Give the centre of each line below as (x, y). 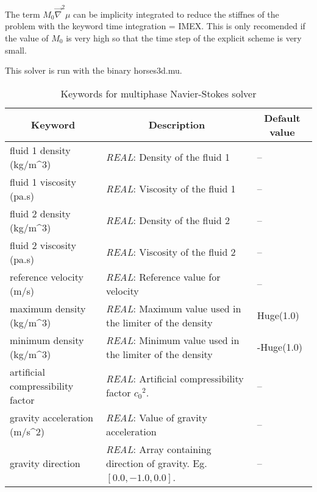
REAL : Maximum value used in (174, 308)
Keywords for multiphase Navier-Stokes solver (158, 93)
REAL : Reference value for (163, 276)
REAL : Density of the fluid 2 (168, 220)
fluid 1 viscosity (43, 181)
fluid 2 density (40, 213)
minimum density (47, 340)
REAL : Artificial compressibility (175, 379)
